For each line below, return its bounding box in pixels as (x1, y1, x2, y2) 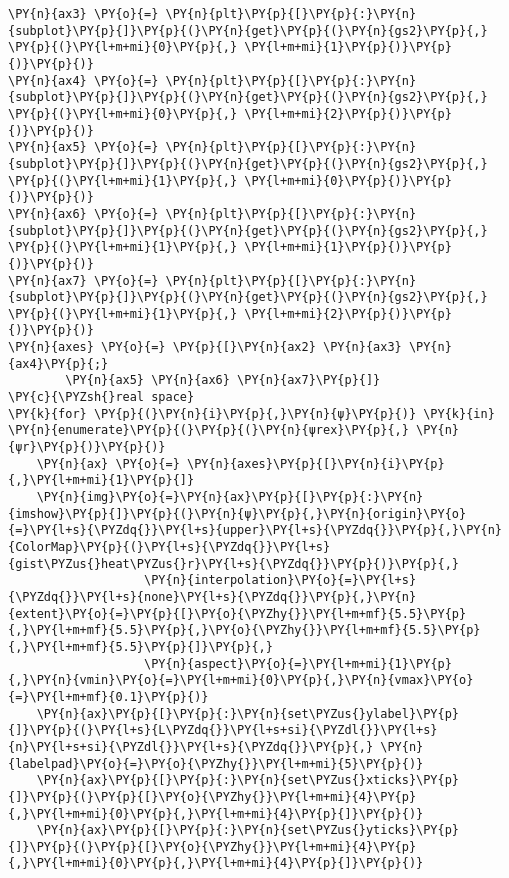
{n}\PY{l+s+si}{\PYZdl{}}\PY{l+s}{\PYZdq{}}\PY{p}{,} (8, 739, 374, 754)
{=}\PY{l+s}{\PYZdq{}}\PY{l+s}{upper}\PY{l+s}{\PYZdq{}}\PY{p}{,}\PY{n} (8, 523, 502, 538)
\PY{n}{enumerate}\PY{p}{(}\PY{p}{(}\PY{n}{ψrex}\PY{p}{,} (8, 423, 409, 438)
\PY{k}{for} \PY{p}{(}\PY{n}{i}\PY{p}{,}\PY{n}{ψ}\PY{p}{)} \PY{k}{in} (8, 406, 495, 421)
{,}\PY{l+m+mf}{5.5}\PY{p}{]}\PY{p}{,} (8, 639, 273, 654)
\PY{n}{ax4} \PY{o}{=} (8, 73, 159, 88)
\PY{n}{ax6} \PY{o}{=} (8, 206, 159, 221)
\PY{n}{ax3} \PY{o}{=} (8, 7, 159, 21)
